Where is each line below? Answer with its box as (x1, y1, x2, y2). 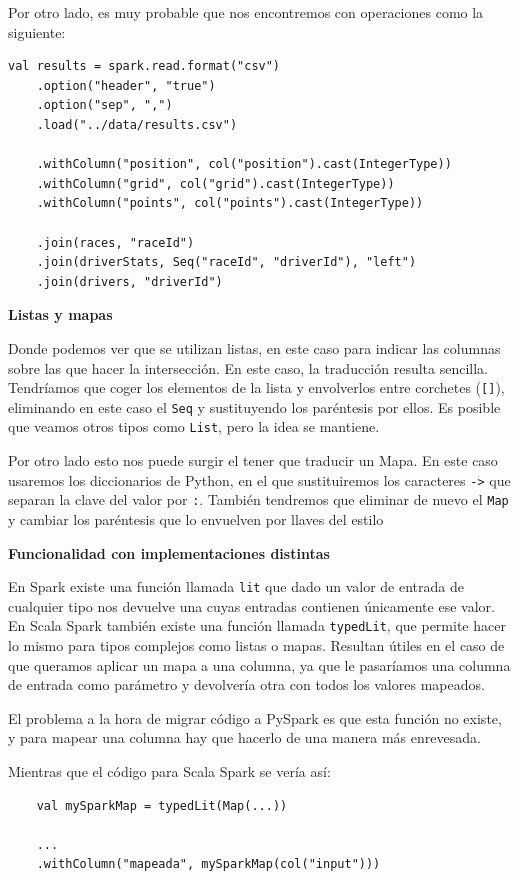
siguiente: (8, 21, 66, 42)
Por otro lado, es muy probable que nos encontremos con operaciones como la (8, 2, 484, 22)
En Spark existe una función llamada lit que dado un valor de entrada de (8, 576, 464, 597)
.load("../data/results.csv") (36, 117, 238, 132)
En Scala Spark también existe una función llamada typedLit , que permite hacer (8, 615, 506, 636)
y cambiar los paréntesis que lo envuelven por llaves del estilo (8, 508, 384, 529)
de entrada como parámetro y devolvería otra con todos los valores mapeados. (8, 674, 485, 695)
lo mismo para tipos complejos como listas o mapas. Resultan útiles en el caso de (8, 635, 505, 656)
